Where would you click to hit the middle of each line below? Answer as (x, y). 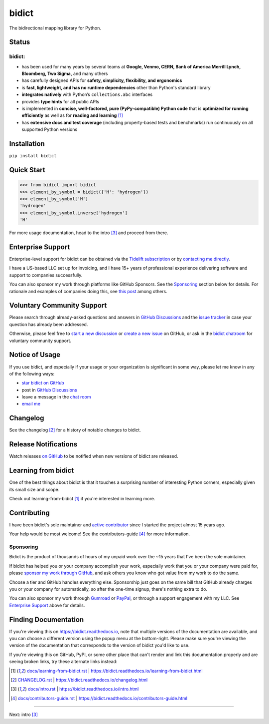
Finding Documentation (47, 619)
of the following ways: (32, 373)
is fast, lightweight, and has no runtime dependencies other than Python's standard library (116, 87)
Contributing (29, 513)
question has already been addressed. (49, 324)
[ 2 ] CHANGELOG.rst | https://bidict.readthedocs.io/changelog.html (79, 680)
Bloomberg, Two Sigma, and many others (65, 74)
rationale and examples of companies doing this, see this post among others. (88, 291)
